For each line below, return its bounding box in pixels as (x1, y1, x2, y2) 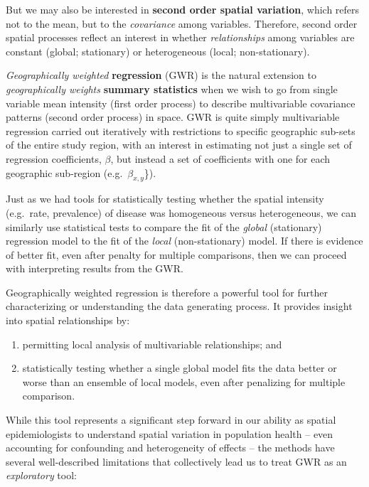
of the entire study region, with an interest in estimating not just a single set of (6, 137, 352, 152)
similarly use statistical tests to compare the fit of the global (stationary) (6, 219, 322, 234)
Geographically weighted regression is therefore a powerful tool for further (6, 284, 328, 299)
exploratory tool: (6, 468, 77, 483)
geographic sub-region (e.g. (6, 165, 123, 180)
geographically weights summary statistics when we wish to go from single (6, 81, 338, 96)
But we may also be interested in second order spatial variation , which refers (6, 2, 360, 16)
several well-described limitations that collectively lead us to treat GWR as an (6, 454, 347, 469)
